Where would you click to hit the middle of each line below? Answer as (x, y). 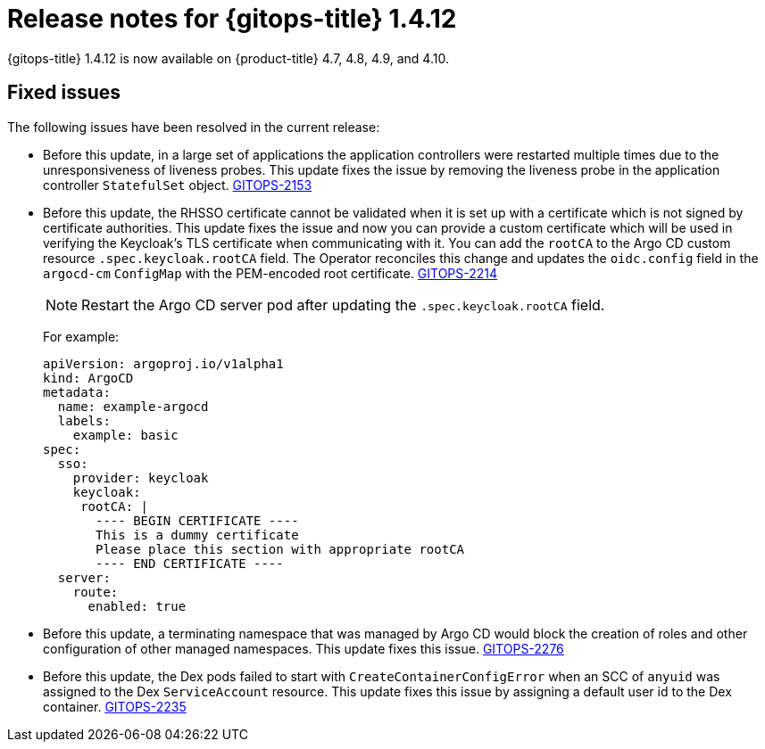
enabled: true (137, 606)
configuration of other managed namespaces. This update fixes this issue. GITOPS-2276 (304, 648)
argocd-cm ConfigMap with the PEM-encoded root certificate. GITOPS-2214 (270, 273)
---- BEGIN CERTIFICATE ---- (197, 520)
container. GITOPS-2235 (115, 706)
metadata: (77, 392)
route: (96, 592)
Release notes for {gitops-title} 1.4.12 (232, 19)
